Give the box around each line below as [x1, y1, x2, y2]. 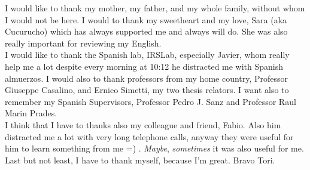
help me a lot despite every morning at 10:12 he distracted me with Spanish [5, 60, 284, 72]
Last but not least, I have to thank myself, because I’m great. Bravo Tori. [5, 153, 275, 166]
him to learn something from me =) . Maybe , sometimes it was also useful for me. [5, 142, 304, 154]
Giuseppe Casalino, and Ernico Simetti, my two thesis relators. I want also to [5, 84, 289, 96]
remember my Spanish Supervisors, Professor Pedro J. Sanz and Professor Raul [5, 95, 296, 107]
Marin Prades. [5, 107, 57, 119]
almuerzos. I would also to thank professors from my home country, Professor [5, 72, 288, 84]
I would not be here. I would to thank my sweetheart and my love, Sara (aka [5, 13, 287, 26]
